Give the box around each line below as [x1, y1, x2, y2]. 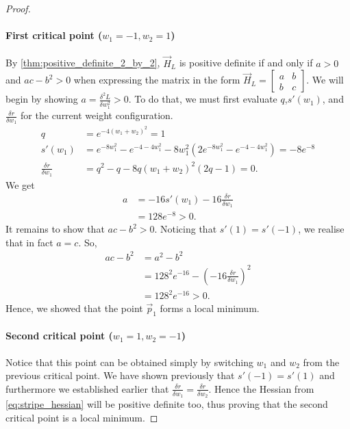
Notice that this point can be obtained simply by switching [5, 354, 253, 369]
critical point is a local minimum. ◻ [5, 410, 158, 424]
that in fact [5, 235, 53, 249]
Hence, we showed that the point [5, 301, 143, 315]
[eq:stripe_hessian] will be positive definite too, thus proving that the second [5, 397, 328, 411]
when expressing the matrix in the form [73, 73, 240, 87]
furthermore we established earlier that [5, 381, 169, 395]
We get [5, 177, 35, 192]
